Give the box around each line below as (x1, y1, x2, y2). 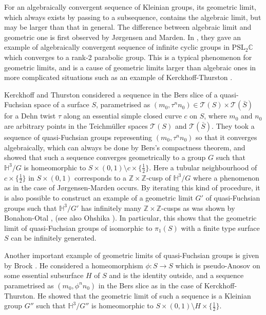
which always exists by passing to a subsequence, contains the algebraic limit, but (4, 11, 261, 22)
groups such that (4, 202, 57, 213)
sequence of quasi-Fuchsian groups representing (4, 131, 153, 142)
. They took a (212, 120, 255, 131)
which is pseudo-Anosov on (175, 260, 260, 270)
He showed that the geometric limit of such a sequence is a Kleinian (37, 290, 251, 301)
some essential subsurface (4, 270, 84, 281)
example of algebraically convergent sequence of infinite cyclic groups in (4, 42, 230, 52)
